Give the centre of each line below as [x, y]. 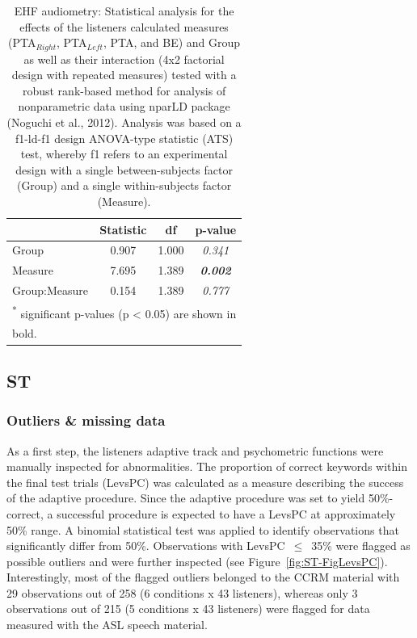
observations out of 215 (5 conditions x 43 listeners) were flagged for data [188, 609]
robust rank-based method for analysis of [124, 90]
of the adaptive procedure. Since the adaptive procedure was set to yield [186, 498]
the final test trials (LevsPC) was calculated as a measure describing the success [205, 482]
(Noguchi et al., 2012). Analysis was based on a [124, 122]
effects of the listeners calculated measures [124, 26]
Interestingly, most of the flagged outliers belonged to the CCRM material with [203, 577]
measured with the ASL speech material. [107, 625]
